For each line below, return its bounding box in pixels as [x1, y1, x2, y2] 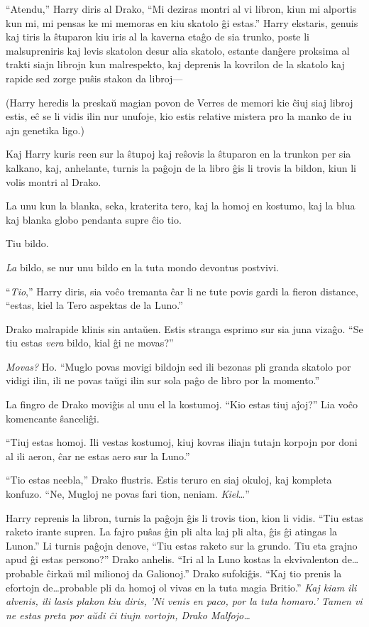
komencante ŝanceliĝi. [6, 410, 99, 425]
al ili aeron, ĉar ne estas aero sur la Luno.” [6, 448, 190, 463]
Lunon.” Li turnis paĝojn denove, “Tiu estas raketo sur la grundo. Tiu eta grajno [6, 538, 358, 552]
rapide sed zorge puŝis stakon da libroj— [6, 70, 183, 85]
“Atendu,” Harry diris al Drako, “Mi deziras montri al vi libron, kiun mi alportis [6, 1, 357, 16]
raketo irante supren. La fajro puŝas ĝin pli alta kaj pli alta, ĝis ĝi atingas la [6, 524, 338, 539]
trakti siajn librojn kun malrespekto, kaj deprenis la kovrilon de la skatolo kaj [6, 57, 345, 72]
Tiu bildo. [6, 236, 49, 251]
